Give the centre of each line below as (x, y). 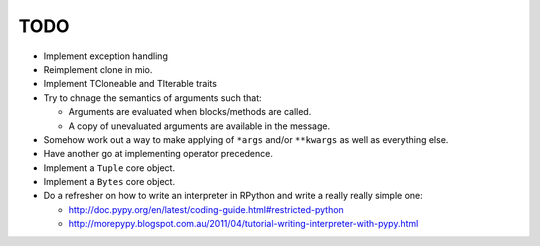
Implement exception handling (106, 56)
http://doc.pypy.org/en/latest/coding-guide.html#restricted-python (206, 209)
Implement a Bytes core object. (109, 182)
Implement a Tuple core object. (109, 167)
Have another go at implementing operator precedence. (158, 154)
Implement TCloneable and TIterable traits (130, 84)
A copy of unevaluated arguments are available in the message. (199, 126)
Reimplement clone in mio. (98, 69)
